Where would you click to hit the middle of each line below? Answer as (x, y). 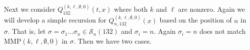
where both (131, 9)
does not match (223, 31)
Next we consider (30, 9)
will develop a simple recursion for (55, 20)
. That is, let (27, 31)
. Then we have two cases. (113, 41)
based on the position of (196, 20)
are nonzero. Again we (212, 9)
